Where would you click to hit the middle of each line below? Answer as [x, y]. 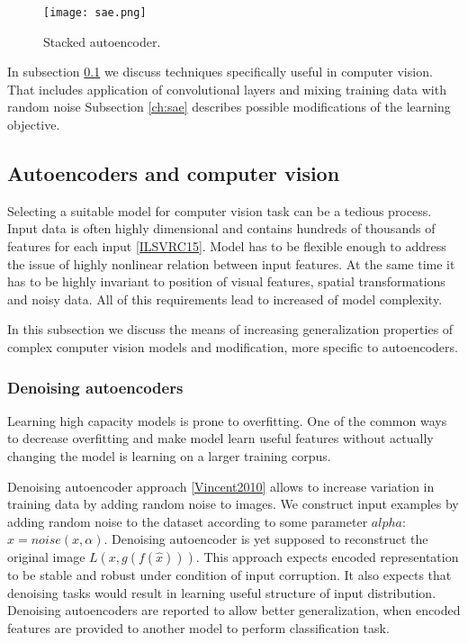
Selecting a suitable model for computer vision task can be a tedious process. [220, 210]
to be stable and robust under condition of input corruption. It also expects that [229, 574]
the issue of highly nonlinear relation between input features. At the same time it [231, 263]
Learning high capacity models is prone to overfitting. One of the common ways [227, 420]
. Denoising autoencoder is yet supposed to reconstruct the [266, 539]
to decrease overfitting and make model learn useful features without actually [220, 438]
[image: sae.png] [95, 13]
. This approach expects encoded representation [327, 556]
